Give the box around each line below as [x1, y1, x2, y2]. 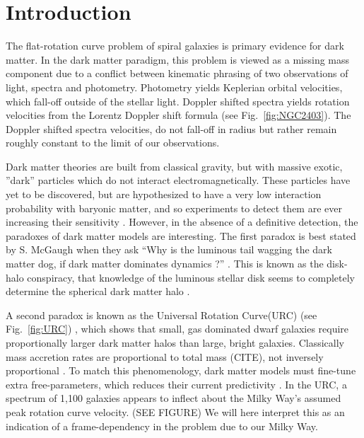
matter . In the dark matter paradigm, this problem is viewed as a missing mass [6, 52, 350, 67]
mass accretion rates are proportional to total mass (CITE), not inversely [6, 349, 324, 364]
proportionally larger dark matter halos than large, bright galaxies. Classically [6, 335, 345, 350]
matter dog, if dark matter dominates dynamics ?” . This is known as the [6, 256, 324, 271]
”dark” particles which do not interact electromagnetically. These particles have [6, 173, 351, 188]
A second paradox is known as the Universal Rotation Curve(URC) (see [6, 307, 317, 322]
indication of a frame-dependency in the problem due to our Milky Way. [6, 418, 318, 433]
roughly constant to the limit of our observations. [6, 135, 220, 150]
